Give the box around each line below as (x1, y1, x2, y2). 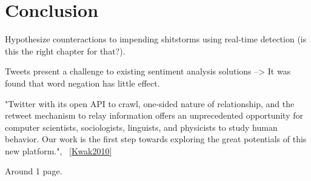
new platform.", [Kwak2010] (5, 144, 112, 157)
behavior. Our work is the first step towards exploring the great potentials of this (5, 133, 307, 145)
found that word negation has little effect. (5, 76, 160, 89)
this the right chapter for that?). (5, 44, 125, 57)
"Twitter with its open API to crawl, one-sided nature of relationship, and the (5, 97, 295, 110)
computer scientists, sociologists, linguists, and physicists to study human (5, 120, 278, 133)
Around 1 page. (5, 165, 62, 177)
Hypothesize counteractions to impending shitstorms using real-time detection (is (5, 33, 307, 45)
